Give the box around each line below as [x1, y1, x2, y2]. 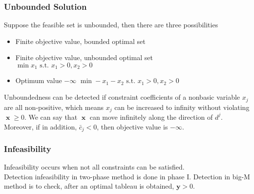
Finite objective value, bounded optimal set [15, 36, 146, 46]
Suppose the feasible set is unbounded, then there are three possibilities [4, 20, 218, 30]
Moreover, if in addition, [4, 121, 77, 131]
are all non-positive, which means [4, 102, 104, 112]
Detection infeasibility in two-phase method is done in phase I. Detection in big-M [4, 171, 250, 181]
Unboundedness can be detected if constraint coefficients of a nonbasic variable [4, 92, 240, 102]
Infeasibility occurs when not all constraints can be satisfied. [4, 162, 185, 172]
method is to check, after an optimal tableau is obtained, [4, 181, 174, 191]
